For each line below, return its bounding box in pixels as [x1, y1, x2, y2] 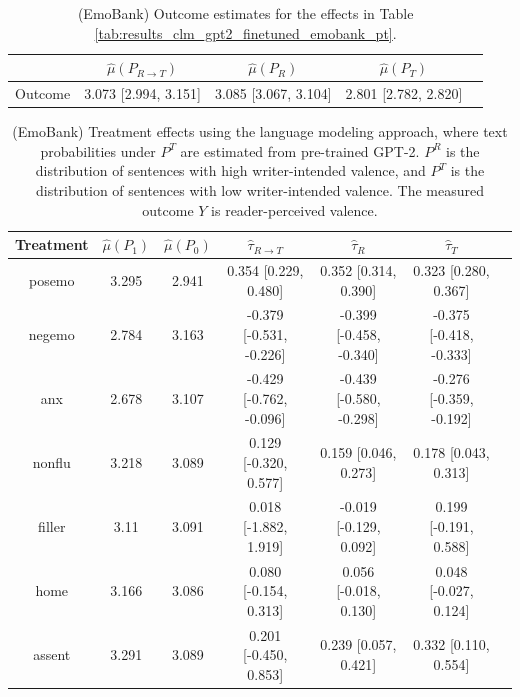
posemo [28, 269, 75, 290]
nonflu [32, 452, 71, 473]
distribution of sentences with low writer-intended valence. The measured [35, 179, 485, 200]
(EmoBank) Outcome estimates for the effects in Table [77, 3, 414, 23]
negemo [28, 323, 75, 344]
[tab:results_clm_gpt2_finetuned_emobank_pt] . [94, 22, 397, 43]
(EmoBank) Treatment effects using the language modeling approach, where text [12, 121, 508, 142]
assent [33, 644, 71, 665]
